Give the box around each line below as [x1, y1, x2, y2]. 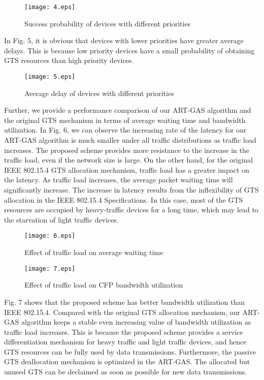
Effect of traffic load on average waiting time [24, 247, 163, 258]
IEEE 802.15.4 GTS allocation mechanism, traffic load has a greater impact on [4, 164, 249, 175]
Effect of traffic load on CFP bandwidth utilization [24, 279, 183, 290]
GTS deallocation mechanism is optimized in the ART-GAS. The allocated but [4, 356, 250, 367]
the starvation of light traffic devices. [4, 214, 119, 225]
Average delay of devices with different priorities [24, 87, 174, 98]
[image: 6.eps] [24, 232, 76, 240]
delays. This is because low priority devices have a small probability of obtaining [4, 45, 255, 55]
